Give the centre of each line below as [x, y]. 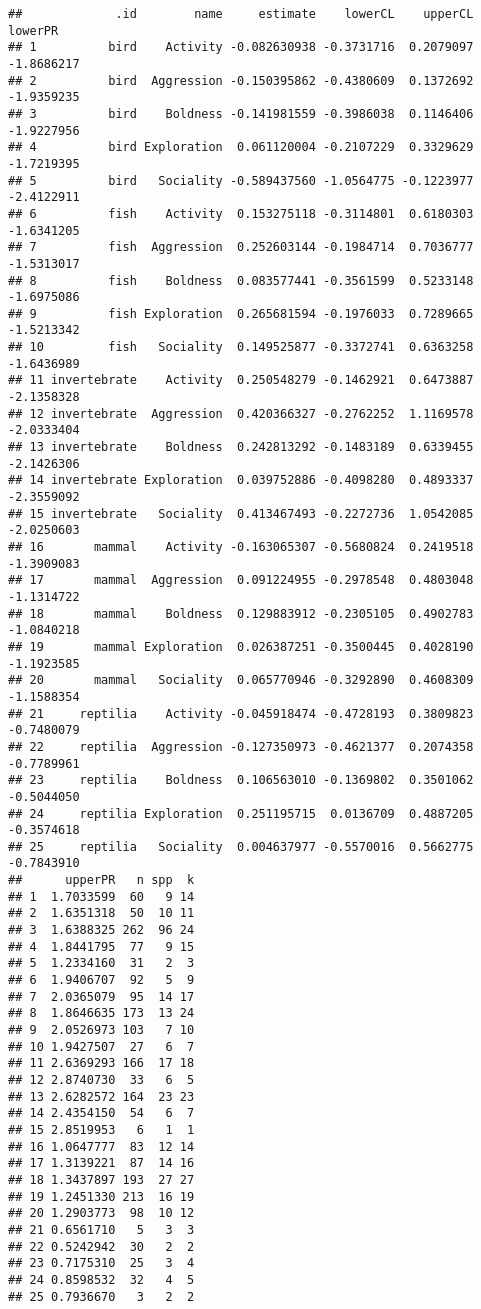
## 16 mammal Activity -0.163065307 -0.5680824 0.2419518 [241, 547]
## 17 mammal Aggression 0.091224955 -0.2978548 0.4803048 [241, 580]
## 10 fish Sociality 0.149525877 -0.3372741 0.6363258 [241, 347]
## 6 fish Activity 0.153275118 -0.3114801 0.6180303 [241, 213]
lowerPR [33, 30]
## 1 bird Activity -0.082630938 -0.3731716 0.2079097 [241, 47]
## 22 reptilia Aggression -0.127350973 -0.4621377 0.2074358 [241, 746]
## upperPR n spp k [101, 880]
